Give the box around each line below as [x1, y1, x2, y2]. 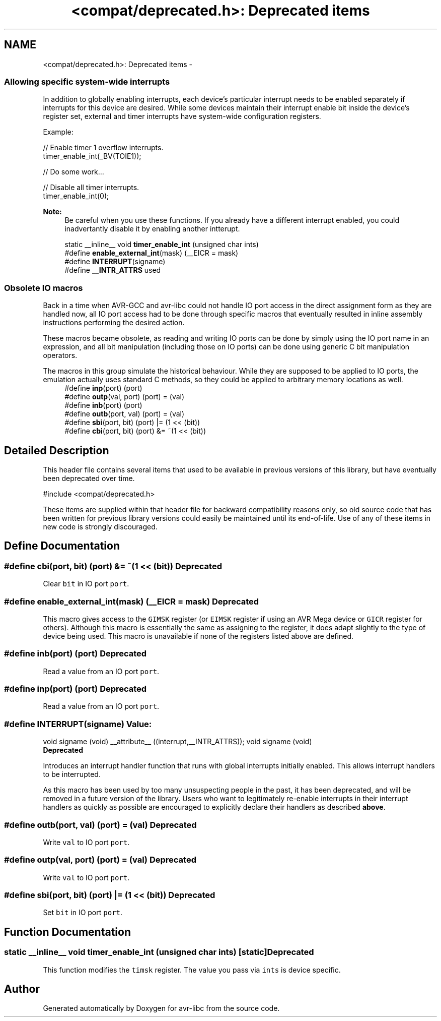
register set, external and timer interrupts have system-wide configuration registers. [43, 112, 321, 121]
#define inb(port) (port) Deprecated [4, 648, 147, 659]
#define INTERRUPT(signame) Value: [4, 718, 152, 729]
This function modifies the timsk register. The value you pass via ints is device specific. [43, 965, 341, 974]
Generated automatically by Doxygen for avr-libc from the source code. [43, 1004, 280, 1013]
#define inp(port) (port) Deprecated [4, 684, 147, 694]
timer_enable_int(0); [43, 192, 109, 201]
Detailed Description [4, 444, 109, 457]
